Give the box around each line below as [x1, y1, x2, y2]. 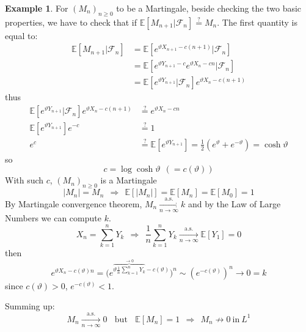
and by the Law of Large [188, 197, 281, 210]
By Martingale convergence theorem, [5, 197, 142, 210]
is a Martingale [100, 174, 157, 186]
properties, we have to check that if [5, 15, 137, 28]
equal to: [5, 29, 38, 42]
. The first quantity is [217, 15, 297, 28]
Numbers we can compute [5, 212, 101, 224]
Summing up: [5, 300, 55, 312]
